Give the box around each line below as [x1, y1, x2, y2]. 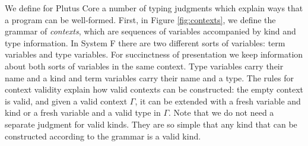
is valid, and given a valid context [5, 94, 128, 107]
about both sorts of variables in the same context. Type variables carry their [5, 59, 284, 72]
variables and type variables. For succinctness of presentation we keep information [5, 48, 303, 61]
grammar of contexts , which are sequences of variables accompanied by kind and [5, 25, 296, 37]
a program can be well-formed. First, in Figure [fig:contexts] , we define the [5, 13, 276, 26]
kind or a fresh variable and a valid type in [5, 106, 161, 119]
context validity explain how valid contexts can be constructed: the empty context [5, 83, 304, 96]
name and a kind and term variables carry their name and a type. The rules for [5, 71, 294, 84]
